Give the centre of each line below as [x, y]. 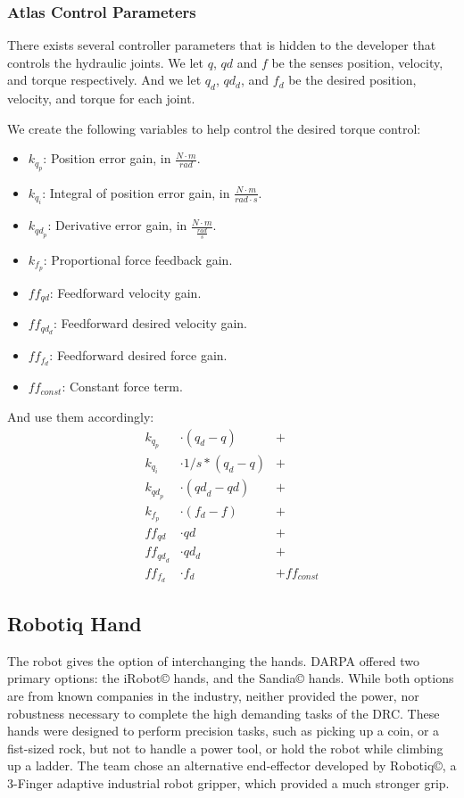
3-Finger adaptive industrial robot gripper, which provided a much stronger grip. [228, 782]
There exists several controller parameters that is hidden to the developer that [222, 45]
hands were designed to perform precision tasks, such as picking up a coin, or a [224, 731]
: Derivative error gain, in [117, 225]
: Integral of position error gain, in [136, 192]
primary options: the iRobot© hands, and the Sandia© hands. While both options [231, 678]
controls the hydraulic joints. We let [105, 62]
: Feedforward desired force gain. [138, 355]
